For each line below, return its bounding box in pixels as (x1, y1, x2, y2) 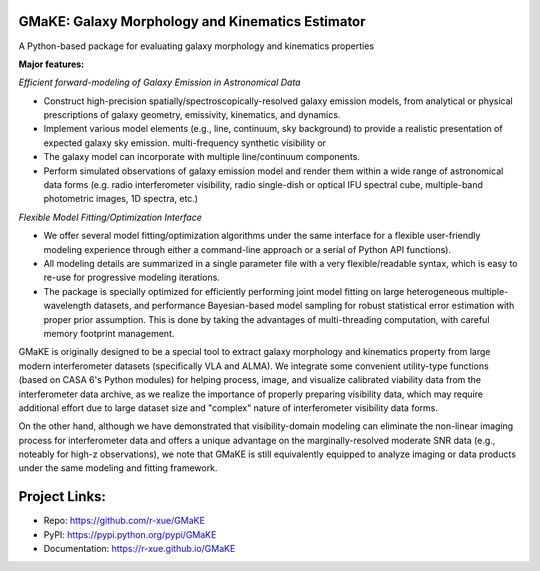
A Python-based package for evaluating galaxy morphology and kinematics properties (18, 40, 375, 52)
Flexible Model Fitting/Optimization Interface (18, 211, 202, 223)
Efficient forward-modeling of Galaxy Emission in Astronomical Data (18, 76, 301, 89)
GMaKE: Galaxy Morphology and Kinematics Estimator (18, 13, 366, 30)
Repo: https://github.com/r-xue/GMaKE (43, 515, 205, 527)
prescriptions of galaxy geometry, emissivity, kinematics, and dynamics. (43, 109, 341, 121)
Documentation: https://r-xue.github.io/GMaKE (43, 543, 236, 555)
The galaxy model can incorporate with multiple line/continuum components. (43, 151, 360, 163)
